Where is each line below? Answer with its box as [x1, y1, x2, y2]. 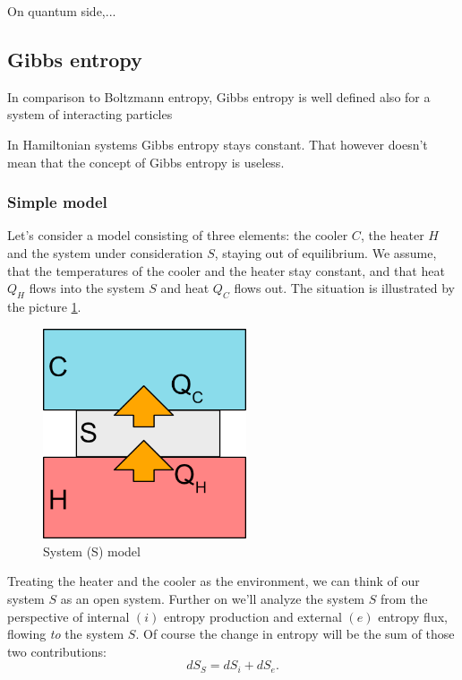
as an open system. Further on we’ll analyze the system [60, 590, 365, 608]
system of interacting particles [7, 105, 173, 124]
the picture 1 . [7, 297, 81, 315]
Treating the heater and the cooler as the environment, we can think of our [7, 572, 420, 590]
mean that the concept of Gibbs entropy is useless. [7, 152, 285, 171]
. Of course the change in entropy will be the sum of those [135, 624, 455, 643]
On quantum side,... [7, 2, 116, 20]
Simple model [7, 191, 107, 213]
